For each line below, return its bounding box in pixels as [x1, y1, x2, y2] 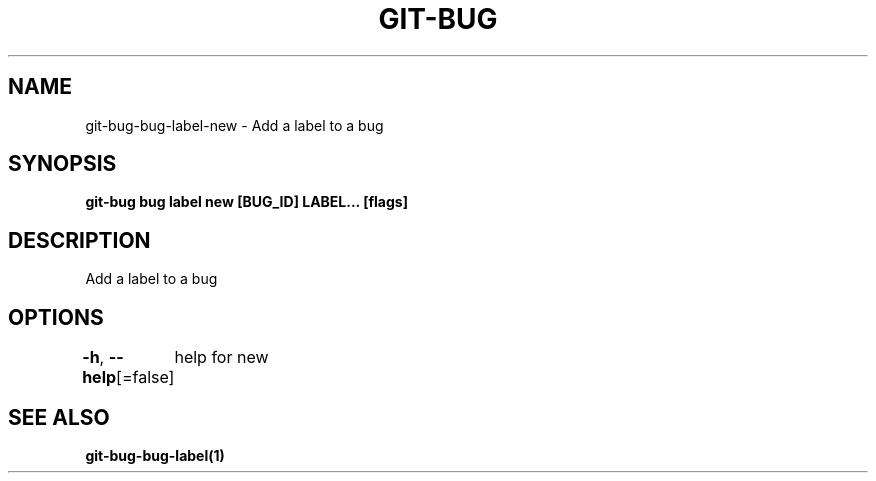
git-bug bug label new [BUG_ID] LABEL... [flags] [85, 193, 408, 211]
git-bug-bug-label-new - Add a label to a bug [85, 116, 384, 134]
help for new [174, 347, 269, 368]
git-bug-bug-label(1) [85, 446, 225, 464]
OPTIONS [8, 304, 104, 330]
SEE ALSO [8, 404, 110, 430]
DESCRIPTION [8, 227, 151, 253]
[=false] [116, 367, 175, 388]
